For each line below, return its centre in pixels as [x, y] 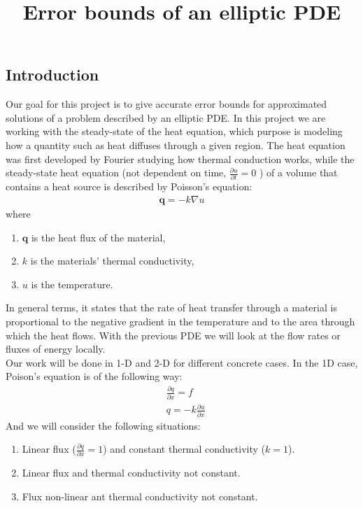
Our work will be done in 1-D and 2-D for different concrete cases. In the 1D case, [182, 362]
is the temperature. [72, 284]
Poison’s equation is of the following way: [94, 376]
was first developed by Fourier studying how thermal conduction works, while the [180, 158]
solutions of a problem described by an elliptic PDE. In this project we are [166, 117]
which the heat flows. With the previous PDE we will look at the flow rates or [173, 335]
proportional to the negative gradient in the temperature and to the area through [180, 322]
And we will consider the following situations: [103, 425]
